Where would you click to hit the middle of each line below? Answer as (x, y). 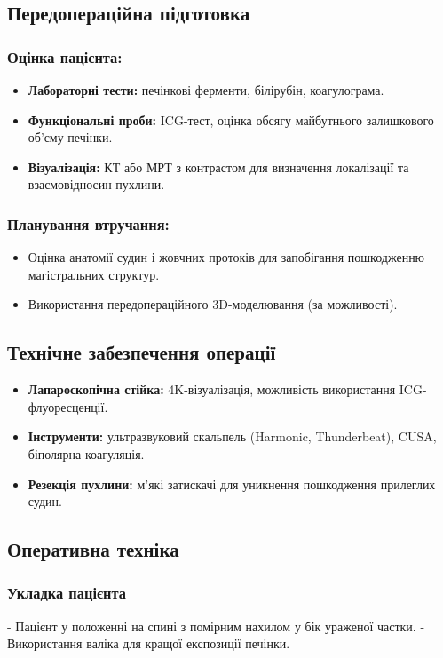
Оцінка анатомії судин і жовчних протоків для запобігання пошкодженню (226, 257)
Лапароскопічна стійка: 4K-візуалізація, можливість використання (212, 389)
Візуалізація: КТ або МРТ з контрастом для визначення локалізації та (218, 166)
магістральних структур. (94, 274)
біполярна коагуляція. (86, 453)
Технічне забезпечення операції (142, 352)
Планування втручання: (88, 223)
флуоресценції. (68, 406)
